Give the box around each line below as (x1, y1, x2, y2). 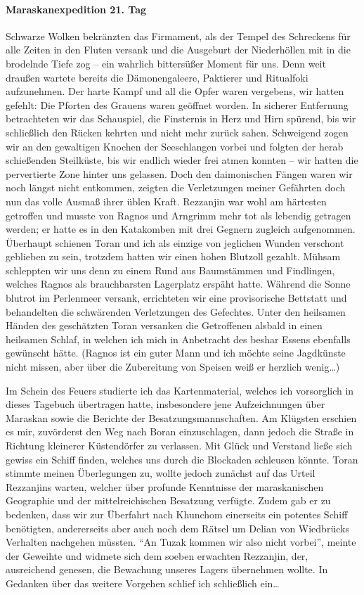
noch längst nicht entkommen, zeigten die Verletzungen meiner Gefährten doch (6, 180, 346, 195)
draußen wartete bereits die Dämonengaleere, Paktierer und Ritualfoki (6, 70, 308, 84)
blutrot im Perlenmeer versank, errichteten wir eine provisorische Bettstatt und (6, 290, 347, 305)
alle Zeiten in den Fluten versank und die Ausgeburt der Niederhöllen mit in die (6, 42, 351, 57)
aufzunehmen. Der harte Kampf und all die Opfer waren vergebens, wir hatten (6, 84, 344, 98)
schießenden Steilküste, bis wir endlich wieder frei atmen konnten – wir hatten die (6, 153, 358, 167)
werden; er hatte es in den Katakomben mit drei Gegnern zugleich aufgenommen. (6, 222, 356, 236)
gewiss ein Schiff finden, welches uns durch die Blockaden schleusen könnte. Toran (6, 452, 358, 466)
